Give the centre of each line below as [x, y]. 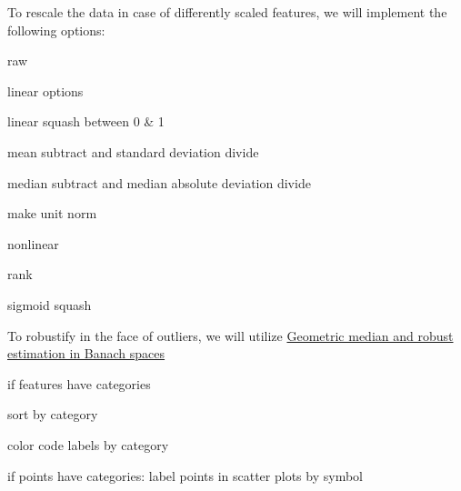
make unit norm [52, 213]
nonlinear [33, 243]
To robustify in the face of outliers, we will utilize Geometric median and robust [230, 335]
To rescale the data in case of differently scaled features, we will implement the [227, 12]
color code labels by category [88, 444]
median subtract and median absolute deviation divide [159, 182]
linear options [45, 90]
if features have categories [79, 383]
